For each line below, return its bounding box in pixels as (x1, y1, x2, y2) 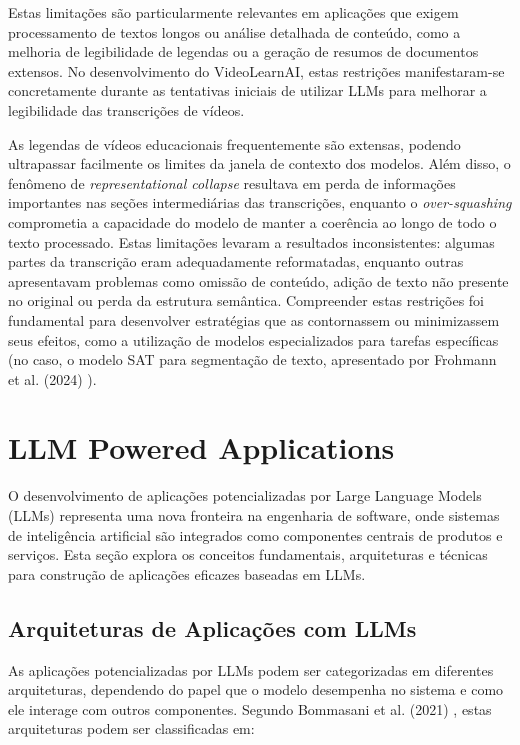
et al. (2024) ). (8, 368, 97, 389)
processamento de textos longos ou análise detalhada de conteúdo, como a (8, 21, 461, 42)
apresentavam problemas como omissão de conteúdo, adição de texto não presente (8, 270, 509, 291)
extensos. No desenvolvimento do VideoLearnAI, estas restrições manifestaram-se (8, 60, 505, 81)
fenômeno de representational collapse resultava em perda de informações (8, 172, 456, 193)
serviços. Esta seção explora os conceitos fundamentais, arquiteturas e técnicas (8, 544, 488, 565)
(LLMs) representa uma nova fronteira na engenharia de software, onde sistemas (8, 505, 500, 525)
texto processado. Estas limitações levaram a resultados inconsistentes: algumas (8, 231, 495, 252)
